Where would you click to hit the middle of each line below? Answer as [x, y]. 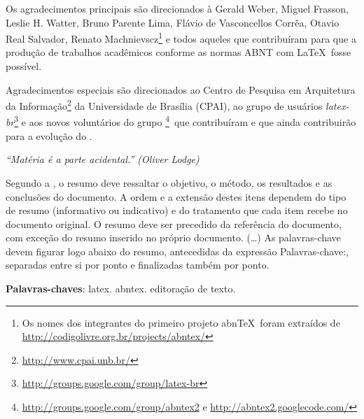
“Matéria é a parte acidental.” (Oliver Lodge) [103, 159]
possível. [24, 66]
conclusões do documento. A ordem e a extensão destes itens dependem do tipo [176, 196]
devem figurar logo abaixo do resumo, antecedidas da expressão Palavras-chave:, [177, 251]
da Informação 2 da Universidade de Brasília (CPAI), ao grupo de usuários [164, 105]
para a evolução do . [49, 135]
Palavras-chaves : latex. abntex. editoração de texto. [121, 289]
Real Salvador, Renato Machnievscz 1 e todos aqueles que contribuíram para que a [181, 37]
